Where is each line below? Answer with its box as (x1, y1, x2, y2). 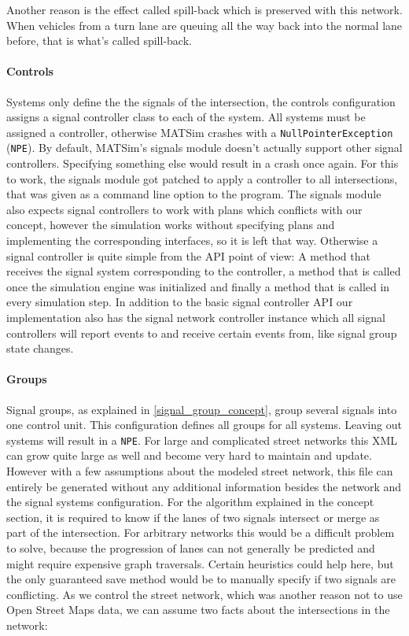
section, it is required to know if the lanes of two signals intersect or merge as (6, 508, 380, 525)
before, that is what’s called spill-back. (6, 32, 192, 49)
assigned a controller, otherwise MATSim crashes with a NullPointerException (6, 124, 393, 140)
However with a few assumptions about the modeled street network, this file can (6, 463, 393, 479)
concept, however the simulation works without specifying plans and (6, 216, 335, 233)
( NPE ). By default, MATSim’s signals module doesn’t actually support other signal (6, 139, 403, 156)
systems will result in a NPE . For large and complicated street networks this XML (6, 431, 398, 448)
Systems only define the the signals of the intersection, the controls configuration (6, 93, 396, 109)
